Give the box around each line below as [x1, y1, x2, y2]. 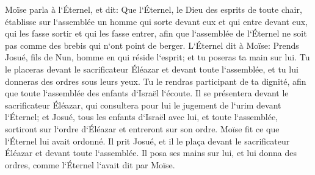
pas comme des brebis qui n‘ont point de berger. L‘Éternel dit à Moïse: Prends [5, 38, 299, 51]
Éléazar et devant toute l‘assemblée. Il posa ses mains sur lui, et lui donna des [5, 146, 297, 159]
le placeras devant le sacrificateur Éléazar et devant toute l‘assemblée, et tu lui [5, 62, 299, 75]
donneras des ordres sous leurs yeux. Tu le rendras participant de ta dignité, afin [5, 74, 306, 87]
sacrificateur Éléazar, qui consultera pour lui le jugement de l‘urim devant [5, 98, 281, 111]
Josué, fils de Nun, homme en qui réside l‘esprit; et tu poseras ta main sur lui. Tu [5, 51, 310, 63]
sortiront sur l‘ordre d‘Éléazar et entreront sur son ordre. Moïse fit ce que [5, 122, 280, 135]
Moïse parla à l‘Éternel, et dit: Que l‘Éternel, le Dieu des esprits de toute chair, [5, 3, 302, 15]
